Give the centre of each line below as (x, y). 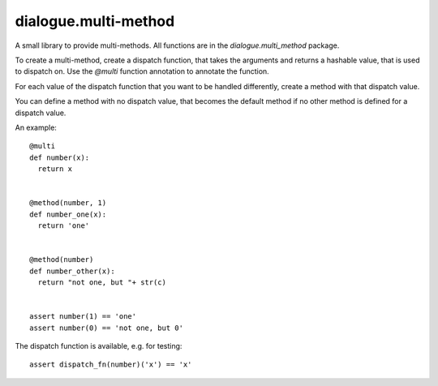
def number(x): (60, 157)
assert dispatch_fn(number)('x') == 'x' (111, 365)
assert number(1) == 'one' (83, 317)
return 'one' (64, 226)
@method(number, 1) (68, 203)
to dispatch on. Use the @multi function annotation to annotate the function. (142, 71)
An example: (36, 127)
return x (55, 169)
